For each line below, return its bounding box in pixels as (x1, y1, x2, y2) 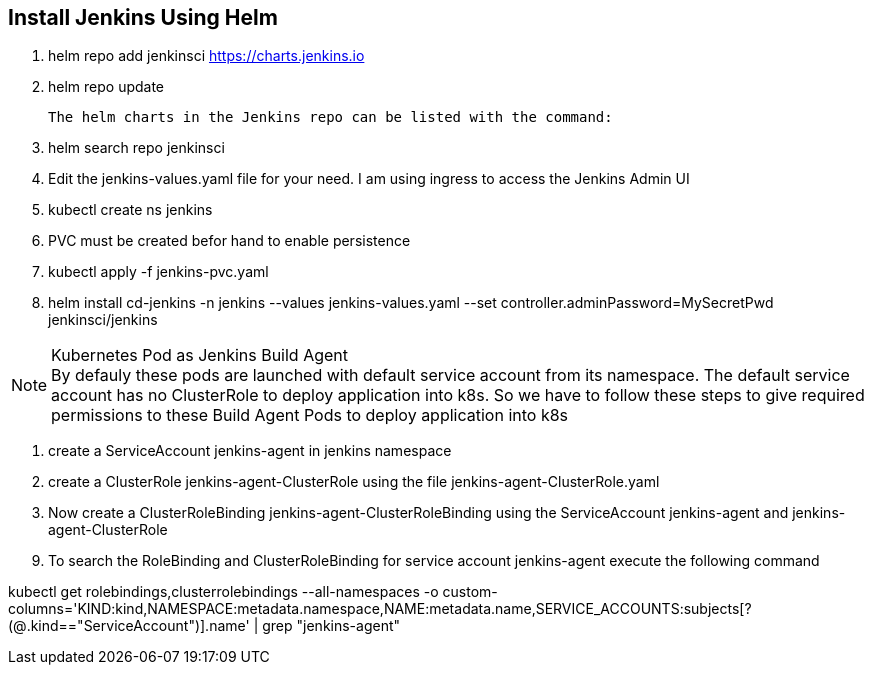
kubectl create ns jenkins (48, 201, 213, 219)
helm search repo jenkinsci (48, 139, 225, 157)
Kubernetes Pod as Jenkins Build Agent (51, 345, 349, 366)
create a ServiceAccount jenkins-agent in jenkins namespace (48, 442, 452, 460)
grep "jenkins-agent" (262, 617, 401, 635)
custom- (442, 583, 498, 601)
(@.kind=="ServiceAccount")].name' (8, 617, 250, 635)
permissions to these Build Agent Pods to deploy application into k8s (51, 405, 569, 426)
